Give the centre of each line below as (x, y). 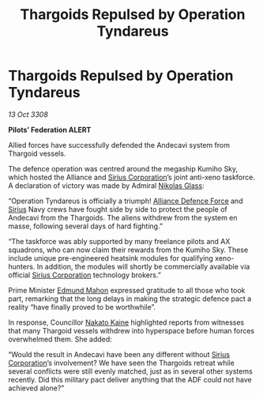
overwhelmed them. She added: (60, 339)
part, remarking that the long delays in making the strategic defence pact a (130, 299)
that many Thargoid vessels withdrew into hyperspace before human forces (131, 330)
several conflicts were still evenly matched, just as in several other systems (130, 371)
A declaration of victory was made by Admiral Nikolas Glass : (106, 185)
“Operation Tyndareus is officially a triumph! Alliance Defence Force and (126, 201)
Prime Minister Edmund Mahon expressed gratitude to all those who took (127, 290)
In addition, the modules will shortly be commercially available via (143, 266)
